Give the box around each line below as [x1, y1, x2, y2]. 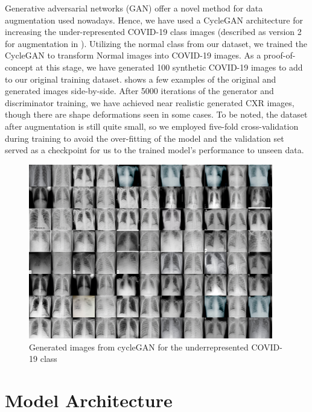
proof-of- [263, 49, 296, 62]
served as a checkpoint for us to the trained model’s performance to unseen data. [5, 144, 304, 156]
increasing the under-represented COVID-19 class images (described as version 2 [5, 25, 302, 38]
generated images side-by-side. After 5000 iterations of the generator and [5, 84, 274, 97]
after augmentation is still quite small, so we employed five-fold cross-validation [5, 119, 299, 132]
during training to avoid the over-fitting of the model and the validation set [5, 132, 284, 144]
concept [5, 60, 33, 73]
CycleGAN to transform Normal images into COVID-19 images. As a [5, 49, 261, 62]
